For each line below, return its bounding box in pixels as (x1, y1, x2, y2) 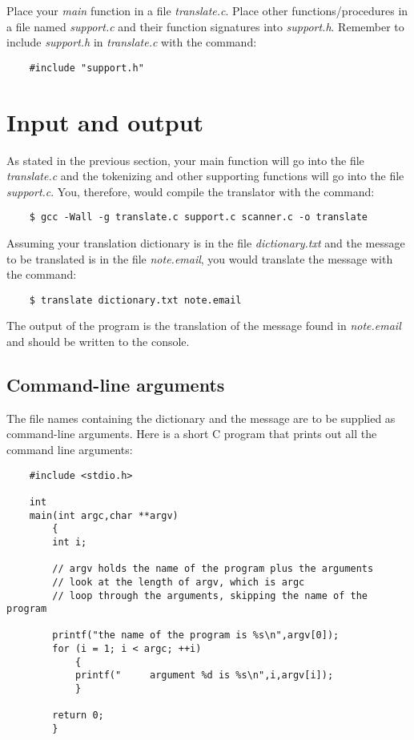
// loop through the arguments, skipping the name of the (52, 589, 368, 601)
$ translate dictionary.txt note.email (29, 294, 242, 306)
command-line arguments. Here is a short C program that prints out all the (6, 425, 377, 442)
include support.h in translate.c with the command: (6, 34, 257, 50)
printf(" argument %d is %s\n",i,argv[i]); (74, 670, 334, 682)
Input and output (6, 105, 204, 138)
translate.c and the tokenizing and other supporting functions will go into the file (6, 167, 404, 184)
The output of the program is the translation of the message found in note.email (6, 317, 401, 334)
